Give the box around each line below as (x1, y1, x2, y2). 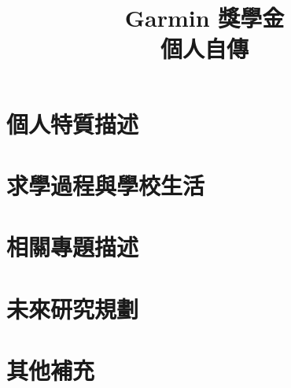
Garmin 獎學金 (124, 2, 285, 34)
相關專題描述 (6, 231, 139, 263)
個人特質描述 (6, 107, 139, 139)
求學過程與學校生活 (6, 168, 205, 201)
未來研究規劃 (6, 292, 139, 324)
